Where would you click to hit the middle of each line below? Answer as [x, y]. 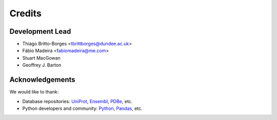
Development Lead [40, 31]
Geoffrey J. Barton [42, 65]
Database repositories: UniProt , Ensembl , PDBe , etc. [77, 101]
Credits [26, 13]
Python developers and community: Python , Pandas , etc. [83, 108]
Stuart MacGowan [42, 58]
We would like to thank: [34, 92]
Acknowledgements [42, 80]
